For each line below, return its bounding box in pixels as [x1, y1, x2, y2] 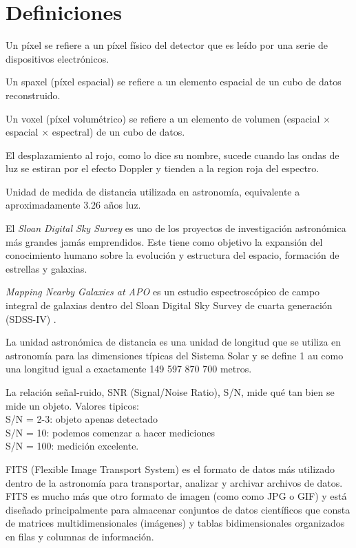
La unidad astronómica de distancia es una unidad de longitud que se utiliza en [6, 335, 342, 349]
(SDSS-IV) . [6, 311, 56, 326]
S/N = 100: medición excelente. [6, 439, 139, 453]
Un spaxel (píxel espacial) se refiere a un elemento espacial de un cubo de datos [6, 74, 342, 89]
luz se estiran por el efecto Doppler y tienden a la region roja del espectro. [6, 161, 320, 176]
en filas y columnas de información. [6, 529, 154, 543]
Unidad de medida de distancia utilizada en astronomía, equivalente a [6, 184, 300, 198]
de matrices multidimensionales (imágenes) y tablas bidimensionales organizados [6, 516, 345, 530]
